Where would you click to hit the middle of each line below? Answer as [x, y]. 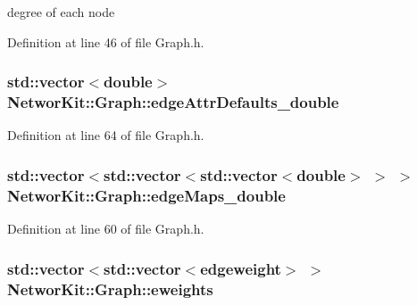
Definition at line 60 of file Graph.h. [106, 229]
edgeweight [241, 268]
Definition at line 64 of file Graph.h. [106, 135]
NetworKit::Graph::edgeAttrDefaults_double [173, 102]
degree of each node [61, 12]
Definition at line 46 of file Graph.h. [106, 41]
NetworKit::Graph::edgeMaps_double [146, 195]
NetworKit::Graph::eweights [110, 289]
